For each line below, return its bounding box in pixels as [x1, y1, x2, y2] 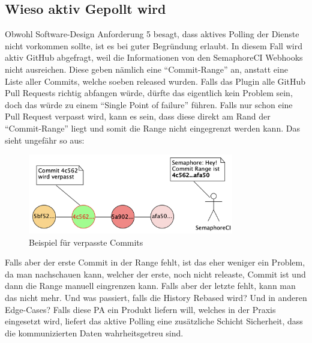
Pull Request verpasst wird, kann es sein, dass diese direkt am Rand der [5, 110, 271, 123]
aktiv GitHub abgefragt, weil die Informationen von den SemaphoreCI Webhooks [5, 51, 303, 64]
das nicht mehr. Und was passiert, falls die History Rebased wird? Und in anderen [5, 291, 307, 303]
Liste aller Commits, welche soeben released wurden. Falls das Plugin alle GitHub [5, 74, 305, 87]
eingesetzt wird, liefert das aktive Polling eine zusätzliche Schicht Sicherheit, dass [5, 315, 303, 327]
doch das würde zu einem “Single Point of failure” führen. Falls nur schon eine [5, 98, 293, 111]
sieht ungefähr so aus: [5, 133, 85, 146]
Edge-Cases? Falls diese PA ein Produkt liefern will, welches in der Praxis [5, 303, 276, 315]
